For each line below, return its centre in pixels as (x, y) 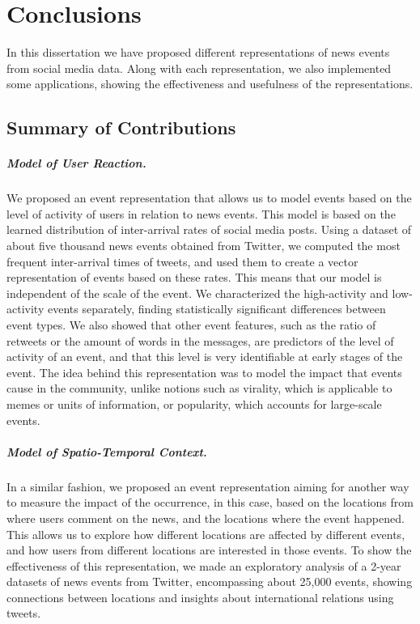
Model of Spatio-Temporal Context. (107, 451)
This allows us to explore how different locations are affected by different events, (206, 534)
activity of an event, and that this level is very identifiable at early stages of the (205, 357)
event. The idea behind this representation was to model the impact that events (204, 372)
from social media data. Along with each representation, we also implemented (199, 68)
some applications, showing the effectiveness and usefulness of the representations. (210, 84)
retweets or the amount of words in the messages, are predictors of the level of (200, 340)
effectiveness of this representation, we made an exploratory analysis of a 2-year (204, 565)
